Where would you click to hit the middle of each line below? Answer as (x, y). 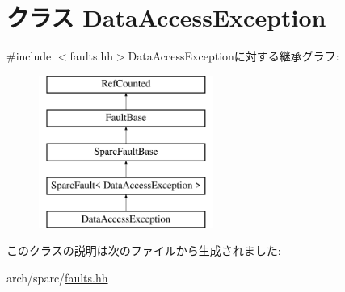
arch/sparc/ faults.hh (57, 277)
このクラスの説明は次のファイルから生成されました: (144, 250)
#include (29, 56)
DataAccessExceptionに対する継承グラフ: (234, 56)
